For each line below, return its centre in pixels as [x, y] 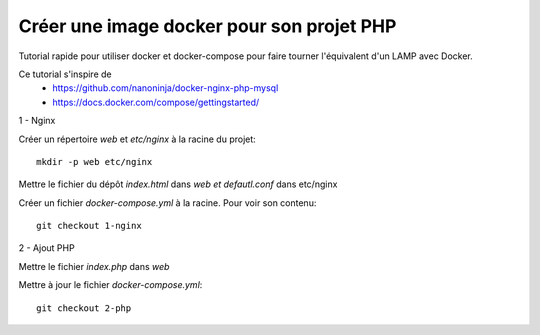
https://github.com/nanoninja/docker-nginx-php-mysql [165, 88]
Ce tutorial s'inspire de [65, 74]
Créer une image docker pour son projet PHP [207, 26]
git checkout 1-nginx [89, 226]
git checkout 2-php [84, 308]
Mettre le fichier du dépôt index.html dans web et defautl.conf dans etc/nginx [178, 184]
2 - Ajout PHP [46, 248]
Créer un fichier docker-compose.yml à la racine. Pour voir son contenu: [167, 202]
